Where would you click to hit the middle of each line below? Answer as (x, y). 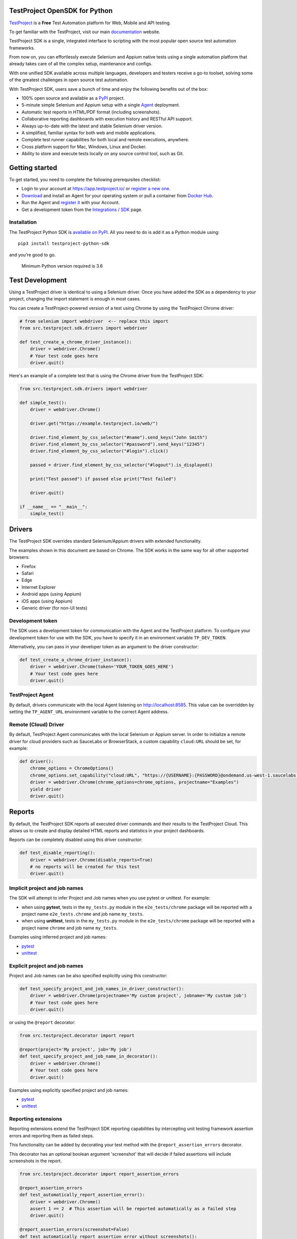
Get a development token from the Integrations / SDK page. (82, 209)
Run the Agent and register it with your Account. (71, 203)
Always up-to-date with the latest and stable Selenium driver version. (92, 126)
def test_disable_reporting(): (58, 853)
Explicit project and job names (46, 965)
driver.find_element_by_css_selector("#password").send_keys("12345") (118, 444)
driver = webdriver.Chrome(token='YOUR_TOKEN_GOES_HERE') (102, 667)
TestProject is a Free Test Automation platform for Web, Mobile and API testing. (90, 23)
